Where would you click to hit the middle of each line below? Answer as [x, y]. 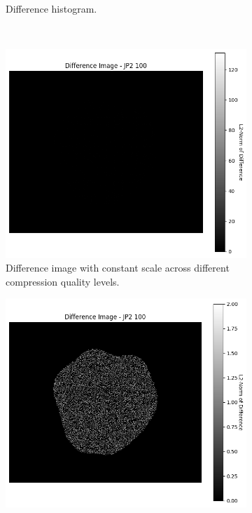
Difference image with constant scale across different [118, 268]
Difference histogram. [51, 8]
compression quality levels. [63, 281]
